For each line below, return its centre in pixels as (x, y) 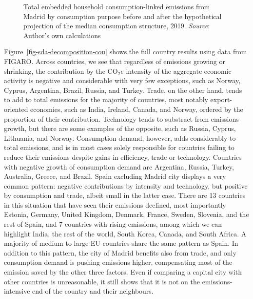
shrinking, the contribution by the (55, 71)
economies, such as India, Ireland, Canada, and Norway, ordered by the (137, 109)
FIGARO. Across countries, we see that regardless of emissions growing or (115, 61)
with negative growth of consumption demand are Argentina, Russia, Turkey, (119, 166)
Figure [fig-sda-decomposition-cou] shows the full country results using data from (126, 52)
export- (221, 99)
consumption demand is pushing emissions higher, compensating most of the (118, 262)
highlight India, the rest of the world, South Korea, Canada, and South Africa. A (125, 233)
